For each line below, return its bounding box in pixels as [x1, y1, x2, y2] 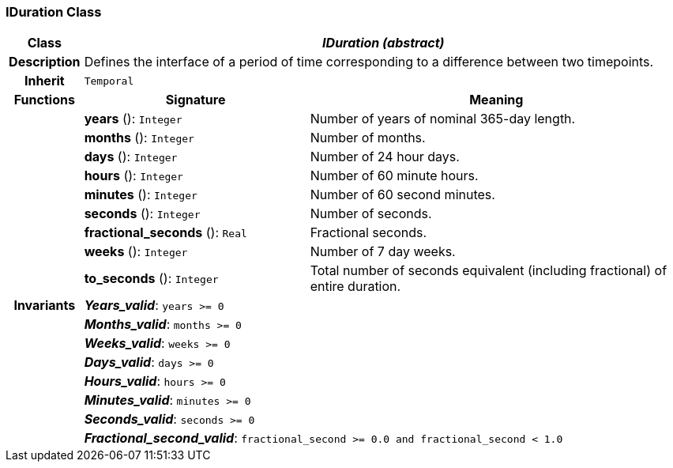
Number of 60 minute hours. [310, 168, 479, 184]
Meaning [469, 92, 524, 108]
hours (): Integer [84, 168, 183, 184]
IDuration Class [6, 4, 102, 20]
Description [9, 54, 81, 70]
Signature [165, 92, 226, 108]
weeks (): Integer [84, 243, 188, 260]
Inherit [24, 73, 65, 89]
